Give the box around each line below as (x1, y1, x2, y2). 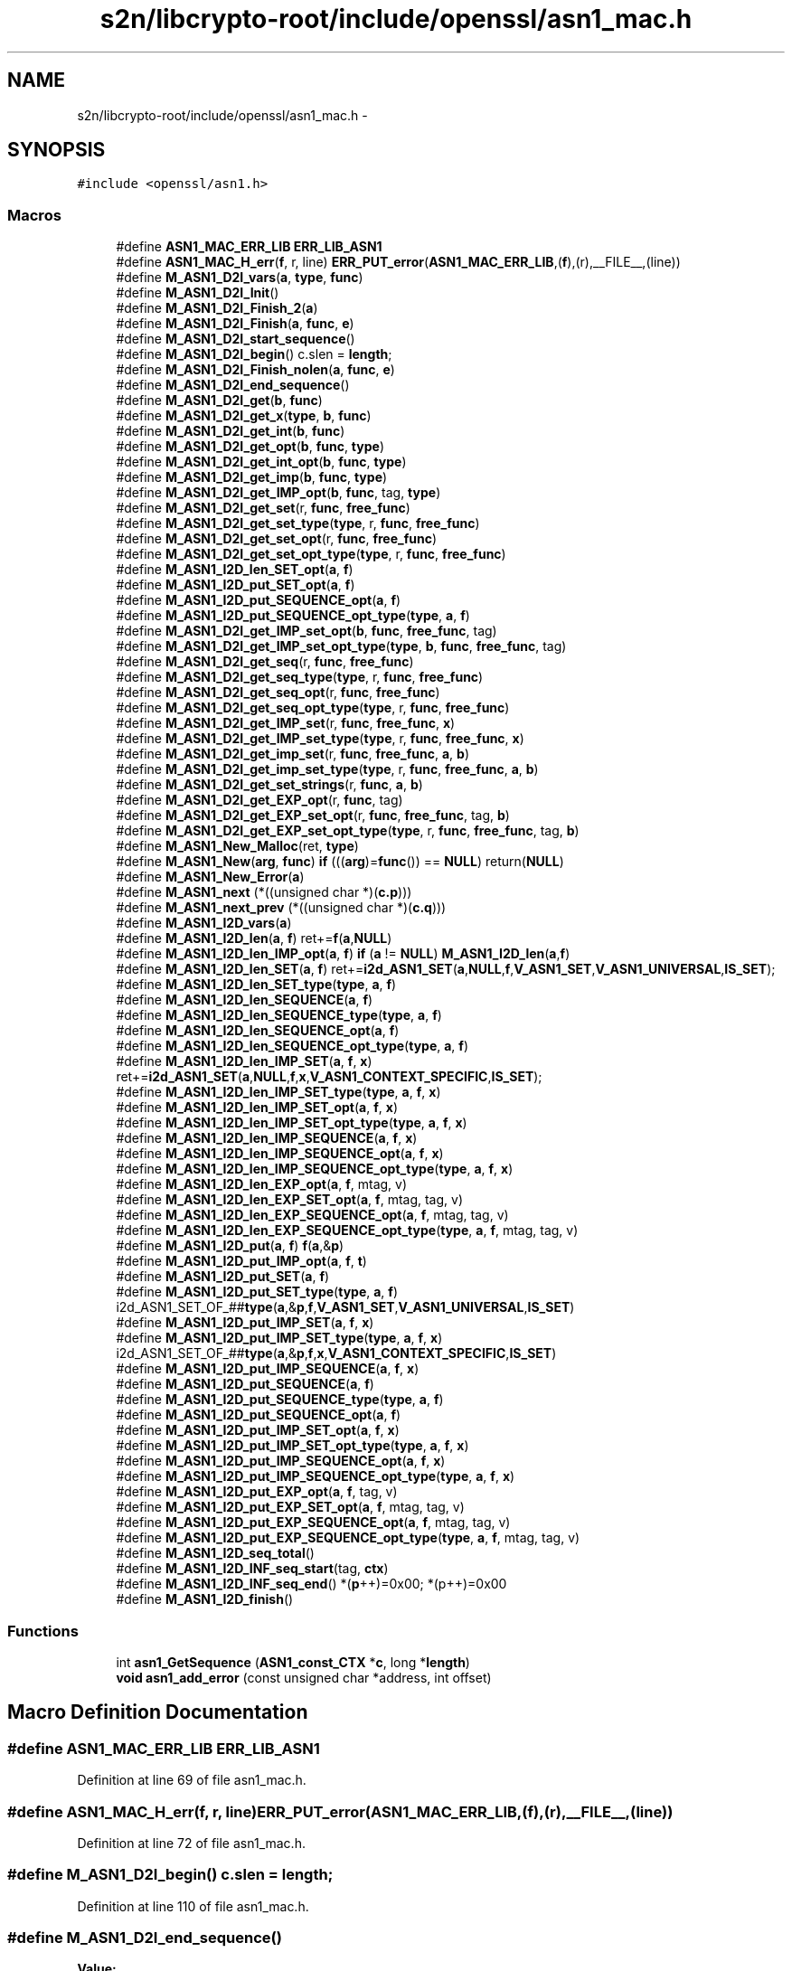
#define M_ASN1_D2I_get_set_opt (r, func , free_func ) (116, 531, 438, 547)
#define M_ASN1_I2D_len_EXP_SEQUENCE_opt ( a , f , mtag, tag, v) (116, 1207, 509, 1223)
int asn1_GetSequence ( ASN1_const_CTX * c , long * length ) (116, 1654, 470, 1670)
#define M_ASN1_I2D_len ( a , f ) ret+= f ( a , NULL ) (116, 930, 392, 947)
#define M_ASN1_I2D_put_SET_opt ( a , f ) (116, 577, 355, 593)
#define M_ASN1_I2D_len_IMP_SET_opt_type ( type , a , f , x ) (116, 1115, 467, 1131)
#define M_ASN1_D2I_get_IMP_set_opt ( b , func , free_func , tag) (116, 623, 497, 639)
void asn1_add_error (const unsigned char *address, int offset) (116, 1669, 492, 1685)
